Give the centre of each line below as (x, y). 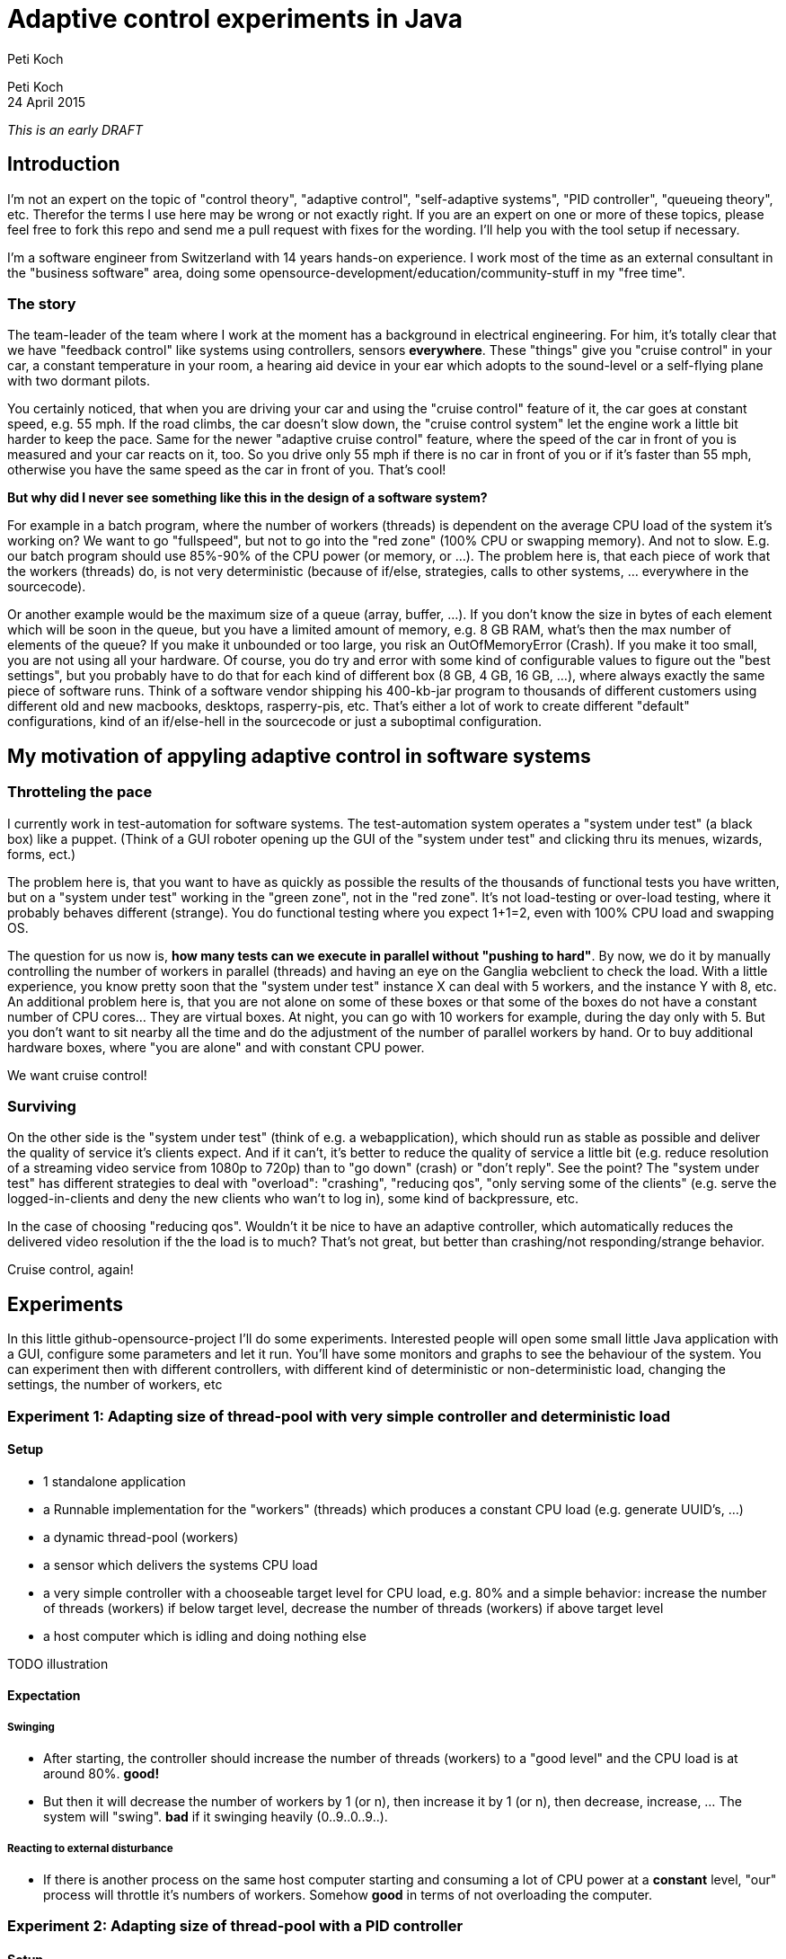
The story (42, 303)
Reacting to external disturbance (90, 1848)
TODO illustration (58, 1663)
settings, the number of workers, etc (115, 1385)
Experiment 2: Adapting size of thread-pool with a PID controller (235, 1926)
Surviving (42, 1106)
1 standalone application (115, 1481)
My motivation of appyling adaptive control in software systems (299, 756)
